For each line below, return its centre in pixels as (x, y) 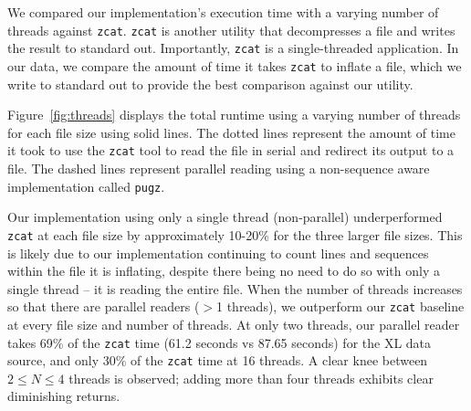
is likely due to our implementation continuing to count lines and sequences (218, 253)
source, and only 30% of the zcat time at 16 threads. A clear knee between (218, 360)
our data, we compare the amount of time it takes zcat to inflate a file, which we (235, 65)
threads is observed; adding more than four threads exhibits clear (251, 378)
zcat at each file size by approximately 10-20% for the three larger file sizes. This (235, 234)
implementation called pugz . (86, 186)
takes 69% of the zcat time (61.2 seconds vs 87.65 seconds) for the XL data (220, 342)
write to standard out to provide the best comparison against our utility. (210, 84)
